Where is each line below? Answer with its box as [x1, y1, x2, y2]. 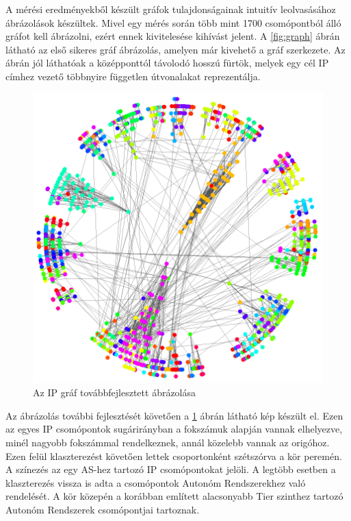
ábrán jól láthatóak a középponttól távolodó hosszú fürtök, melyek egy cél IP [5, 56, 329, 70]
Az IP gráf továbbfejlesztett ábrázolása [33, 385, 196, 400]
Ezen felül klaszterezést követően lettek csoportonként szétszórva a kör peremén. [5, 448, 342, 463]
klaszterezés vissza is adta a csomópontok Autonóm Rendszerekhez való [5, 475, 306, 489]
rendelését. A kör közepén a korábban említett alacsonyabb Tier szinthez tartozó [5, 489, 343, 503]
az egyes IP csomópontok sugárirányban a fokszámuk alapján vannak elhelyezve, [5, 422, 343, 436]
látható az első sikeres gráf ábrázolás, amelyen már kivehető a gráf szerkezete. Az [5, 42, 346, 56]
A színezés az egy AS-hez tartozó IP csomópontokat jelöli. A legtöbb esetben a [5, 462, 336, 476]
